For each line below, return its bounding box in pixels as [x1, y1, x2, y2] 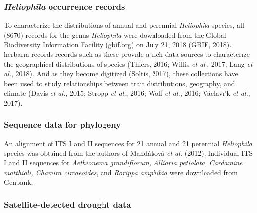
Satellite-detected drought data [4, 198, 131, 210]
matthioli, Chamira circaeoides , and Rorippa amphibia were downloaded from [4, 167, 238, 177]
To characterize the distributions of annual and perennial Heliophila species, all [4, 20, 244, 30]
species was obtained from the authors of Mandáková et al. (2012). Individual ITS [4, 148, 253, 158]
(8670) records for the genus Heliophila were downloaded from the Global [4, 29, 226, 40]
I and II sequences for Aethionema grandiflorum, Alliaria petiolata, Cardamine [4, 157, 243, 167]
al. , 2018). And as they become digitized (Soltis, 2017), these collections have [4, 68, 238, 79]
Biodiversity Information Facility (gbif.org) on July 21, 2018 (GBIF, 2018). [4, 39, 232, 50]
